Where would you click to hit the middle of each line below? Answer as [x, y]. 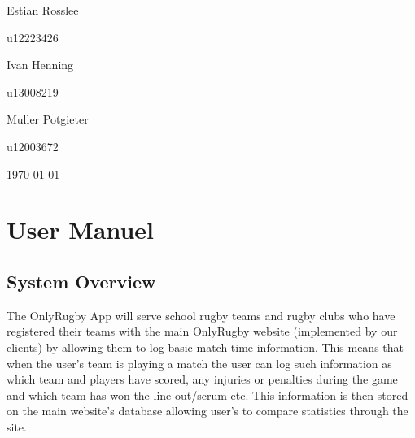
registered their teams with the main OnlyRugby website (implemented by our [202, 331]
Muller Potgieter [48, 119]
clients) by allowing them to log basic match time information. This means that [205, 347]
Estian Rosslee [43, 10]
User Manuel [81, 230]
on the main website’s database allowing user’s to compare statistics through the [207, 411]
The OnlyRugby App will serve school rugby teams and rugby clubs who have [201, 315]
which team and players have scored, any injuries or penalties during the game [202, 379]
